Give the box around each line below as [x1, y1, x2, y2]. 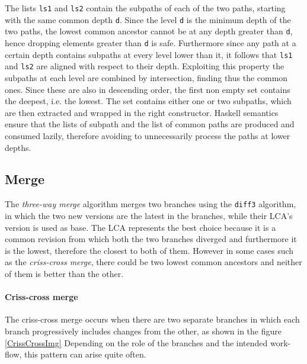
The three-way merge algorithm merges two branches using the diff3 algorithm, [5, 198, 296, 210]
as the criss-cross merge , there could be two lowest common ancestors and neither [5, 256, 302, 268]
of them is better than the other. [5, 267, 124, 279]
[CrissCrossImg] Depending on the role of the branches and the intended [5, 336, 268, 349]
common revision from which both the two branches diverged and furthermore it [5, 233, 297, 245]
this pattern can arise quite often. [24, 348, 146, 360]
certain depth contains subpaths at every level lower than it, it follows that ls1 [5, 48, 293, 60]
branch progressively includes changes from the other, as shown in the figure [5, 324, 282, 337]
